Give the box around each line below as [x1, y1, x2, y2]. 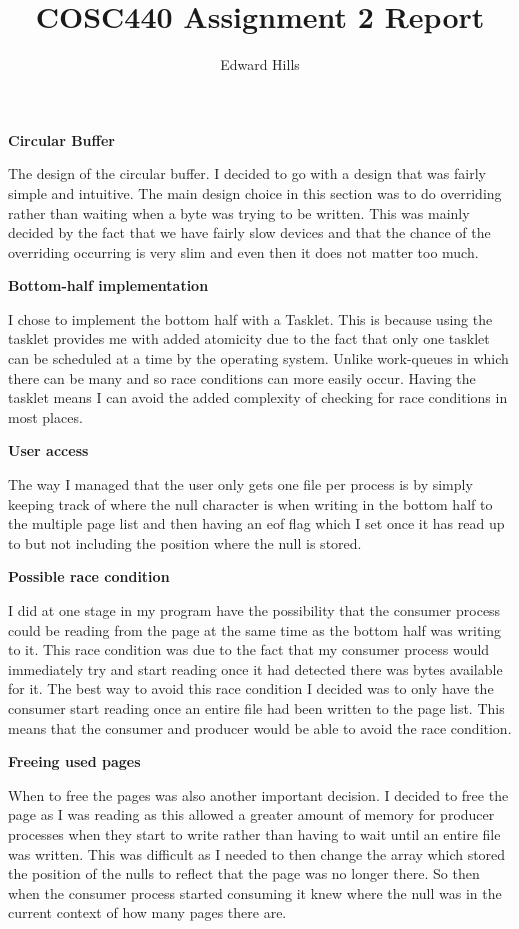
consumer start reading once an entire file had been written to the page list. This [8, 697, 505, 718]
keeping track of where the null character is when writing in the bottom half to [8, 493, 493, 514]
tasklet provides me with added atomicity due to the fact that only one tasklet [8, 328, 490, 349]
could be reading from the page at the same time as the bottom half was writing [8, 619, 502, 640]
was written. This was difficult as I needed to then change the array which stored [8, 843, 506, 864]
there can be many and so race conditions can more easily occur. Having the [8, 367, 476, 388]
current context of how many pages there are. [8, 902, 287, 923]
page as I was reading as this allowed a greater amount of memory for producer [8, 804, 495, 825]
